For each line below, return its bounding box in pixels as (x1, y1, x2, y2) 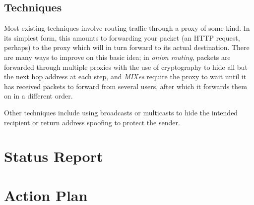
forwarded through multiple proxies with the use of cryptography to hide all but (4, 61, 248, 72)
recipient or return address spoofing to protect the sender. (4, 117, 180, 127)
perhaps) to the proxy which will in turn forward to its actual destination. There (4, 42, 250, 52)
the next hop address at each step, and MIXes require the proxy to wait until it (4, 71, 247, 82)
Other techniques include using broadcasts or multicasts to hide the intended (4, 107, 238, 117)
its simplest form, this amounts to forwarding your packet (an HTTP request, (4, 32, 240, 43)
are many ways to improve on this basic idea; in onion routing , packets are (4, 51, 231, 62)
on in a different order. (4, 91, 73, 101)
